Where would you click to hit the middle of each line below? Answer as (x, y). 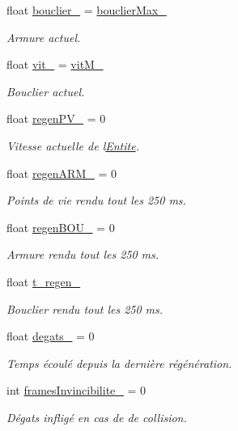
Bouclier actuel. (46, 91)
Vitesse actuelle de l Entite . (73, 145)
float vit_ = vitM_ (55, 64)
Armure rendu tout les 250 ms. (83, 254)
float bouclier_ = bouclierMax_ (87, 10)
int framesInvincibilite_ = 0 (76, 390)
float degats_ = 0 (51, 336)
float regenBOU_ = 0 (61, 227)
